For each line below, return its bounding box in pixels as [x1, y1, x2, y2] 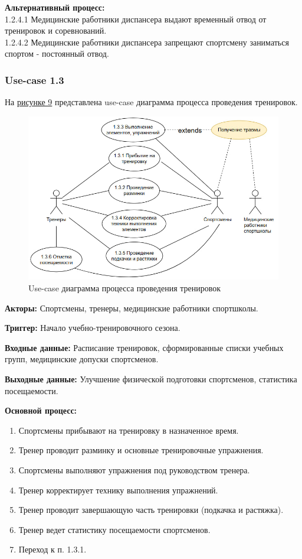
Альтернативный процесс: [5, 1, 105, 13]
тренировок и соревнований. [5, 24, 107, 37]
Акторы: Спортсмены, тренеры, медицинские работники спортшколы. [5, 301, 258, 314]
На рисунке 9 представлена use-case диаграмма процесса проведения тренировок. [5, 96, 298, 108]
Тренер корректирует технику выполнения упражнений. [18, 483, 218, 496]
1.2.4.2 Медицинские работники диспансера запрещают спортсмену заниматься [5, 35, 289, 48]
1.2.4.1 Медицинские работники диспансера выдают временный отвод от [5, 12, 267, 25]
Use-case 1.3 [5, 72, 64, 87]
